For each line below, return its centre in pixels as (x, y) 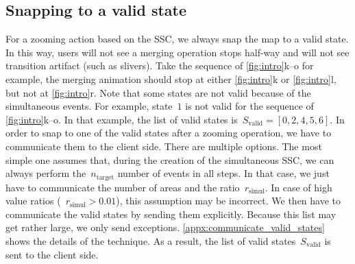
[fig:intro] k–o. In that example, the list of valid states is (122, 119)
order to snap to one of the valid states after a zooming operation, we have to (169, 133)
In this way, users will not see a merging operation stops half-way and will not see (177, 52)
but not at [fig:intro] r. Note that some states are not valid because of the (158, 92)
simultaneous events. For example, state (89, 106)
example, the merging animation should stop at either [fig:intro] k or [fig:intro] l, (171, 79)
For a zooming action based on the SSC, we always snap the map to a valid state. (177, 39)
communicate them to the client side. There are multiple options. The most (164, 146)
